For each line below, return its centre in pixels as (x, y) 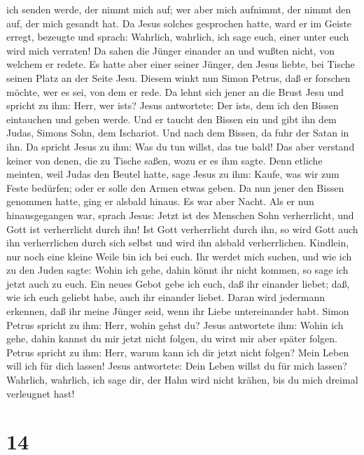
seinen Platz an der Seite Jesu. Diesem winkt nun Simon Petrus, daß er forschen (178, 77)
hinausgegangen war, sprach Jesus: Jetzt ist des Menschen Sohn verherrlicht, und (180, 215)
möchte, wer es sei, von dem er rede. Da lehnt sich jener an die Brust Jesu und (175, 91)
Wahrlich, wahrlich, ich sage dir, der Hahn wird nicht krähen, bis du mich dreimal (182, 380)
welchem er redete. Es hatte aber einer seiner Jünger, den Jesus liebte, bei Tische (181, 64)
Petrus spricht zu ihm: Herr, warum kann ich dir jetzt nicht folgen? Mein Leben (178, 352)
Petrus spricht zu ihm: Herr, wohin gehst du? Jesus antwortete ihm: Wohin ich (175, 324)
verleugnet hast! (41, 393)
